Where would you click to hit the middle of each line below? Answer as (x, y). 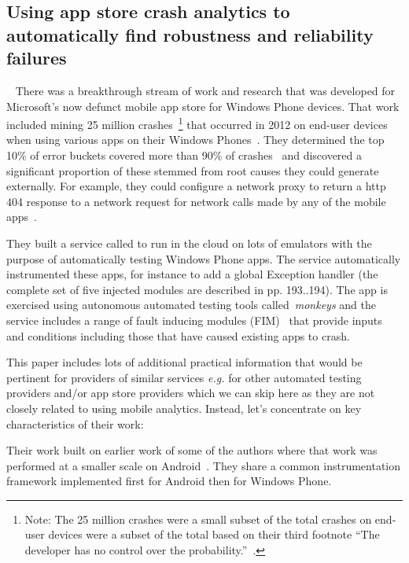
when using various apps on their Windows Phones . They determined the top (195, 140)
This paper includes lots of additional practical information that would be (184, 362)
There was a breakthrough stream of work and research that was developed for (205, 90)
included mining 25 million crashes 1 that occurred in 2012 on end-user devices (197, 123)
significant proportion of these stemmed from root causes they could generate (193, 170)
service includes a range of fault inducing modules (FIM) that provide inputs (194, 320)
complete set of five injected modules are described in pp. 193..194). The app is (197, 289)
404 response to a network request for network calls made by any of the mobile (196, 201)
